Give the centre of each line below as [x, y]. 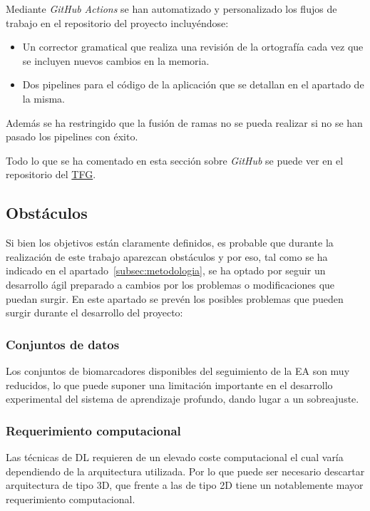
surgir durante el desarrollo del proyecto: [94, 313]
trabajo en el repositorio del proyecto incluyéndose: [117, 22]
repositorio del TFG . [51, 174]
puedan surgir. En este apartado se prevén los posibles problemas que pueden [175, 298]
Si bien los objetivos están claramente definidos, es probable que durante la [170, 243]
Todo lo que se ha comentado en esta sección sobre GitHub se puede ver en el [175, 160]
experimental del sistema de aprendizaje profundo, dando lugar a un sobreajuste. [183, 399]
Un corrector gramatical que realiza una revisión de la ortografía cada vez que [193, 47]
